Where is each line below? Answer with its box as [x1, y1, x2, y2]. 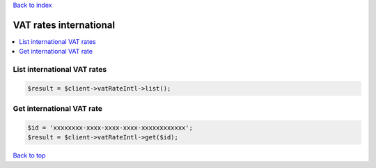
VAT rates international [13, 19, 115, 31]
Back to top [13, 151, 46, 160]
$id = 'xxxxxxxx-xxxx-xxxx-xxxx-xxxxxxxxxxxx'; [27, 123, 193, 132]
